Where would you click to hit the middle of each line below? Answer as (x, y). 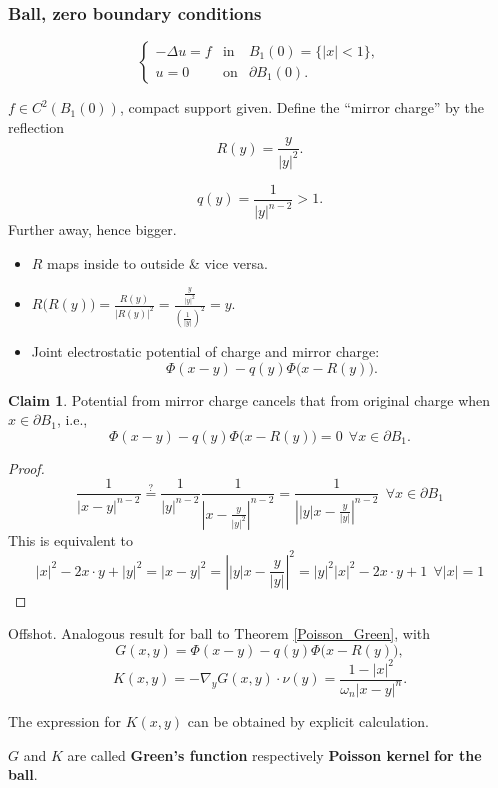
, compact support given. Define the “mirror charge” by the (302, 107)
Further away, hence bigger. (92, 229)
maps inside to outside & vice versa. (157, 262)
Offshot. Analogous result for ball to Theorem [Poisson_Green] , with (219, 633)
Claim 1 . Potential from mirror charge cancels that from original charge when (249, 399)
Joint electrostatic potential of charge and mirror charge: (205, 351)
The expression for (65, 720)
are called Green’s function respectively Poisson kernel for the (274, 754)
